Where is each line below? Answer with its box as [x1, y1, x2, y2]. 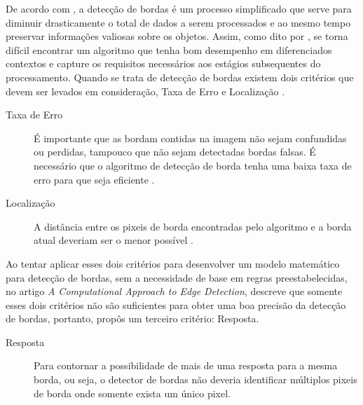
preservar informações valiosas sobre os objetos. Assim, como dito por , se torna [6, 29, 348, 43]
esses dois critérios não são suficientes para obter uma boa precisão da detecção [6, 297, 346, 312]
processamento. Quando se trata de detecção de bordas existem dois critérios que [6, 69, 354, 84]
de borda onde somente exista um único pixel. [34, 385, 231, 400]
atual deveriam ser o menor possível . [34, 233, 193, 247]
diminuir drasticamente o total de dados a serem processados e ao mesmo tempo [6, 15, 351, 29]
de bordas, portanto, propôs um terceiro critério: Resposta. [6, 311, 259, 326]
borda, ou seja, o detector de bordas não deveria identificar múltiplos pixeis [34, 372, 357, 387]
